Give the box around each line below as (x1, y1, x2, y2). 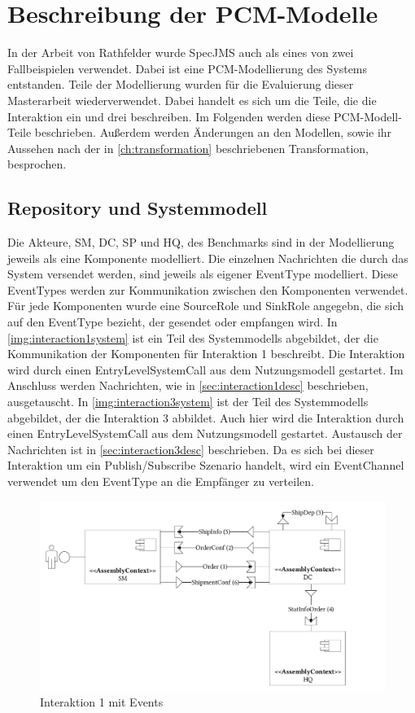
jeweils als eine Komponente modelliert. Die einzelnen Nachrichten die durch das (7, 249, 408, 266)
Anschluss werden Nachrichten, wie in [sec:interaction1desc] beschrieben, (7, 377, 369, 394)
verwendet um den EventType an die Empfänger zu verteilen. (7, 472, 314, 489)
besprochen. (7, 155, 67, 173)
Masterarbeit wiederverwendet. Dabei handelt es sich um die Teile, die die (7, 91, 377, 108)
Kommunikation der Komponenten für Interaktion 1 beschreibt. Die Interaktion (7, 345, 405, 362)
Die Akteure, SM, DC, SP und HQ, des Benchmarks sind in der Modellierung (7, 234, 395, 251)
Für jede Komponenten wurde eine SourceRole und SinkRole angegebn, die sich (7, 297, 404, 314)
